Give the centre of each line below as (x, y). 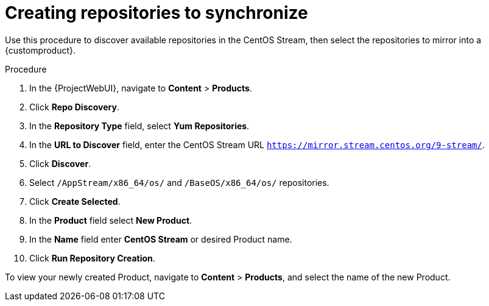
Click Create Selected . (75, 201)
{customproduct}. (40, 50)
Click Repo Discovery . (74, 107)
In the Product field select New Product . (111, 220)
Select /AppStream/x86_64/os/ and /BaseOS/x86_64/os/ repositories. (179, 182)
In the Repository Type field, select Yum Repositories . (139, 126)
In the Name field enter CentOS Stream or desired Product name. (161, 239)
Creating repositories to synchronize (157, 13)
